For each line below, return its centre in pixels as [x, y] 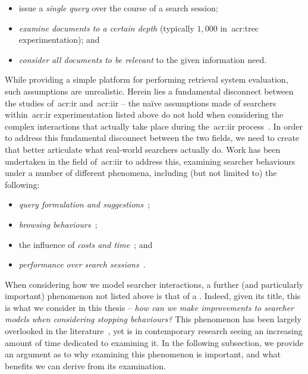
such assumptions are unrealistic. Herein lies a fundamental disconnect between [149, 91]
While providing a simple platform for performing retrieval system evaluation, [147, 79]
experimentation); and [59, 40]
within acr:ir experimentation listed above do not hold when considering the [144, 114]
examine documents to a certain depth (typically [106, 28]
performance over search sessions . [82, 264]
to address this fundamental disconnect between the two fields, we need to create [152, 138]
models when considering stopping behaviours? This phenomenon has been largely [153, 319]
